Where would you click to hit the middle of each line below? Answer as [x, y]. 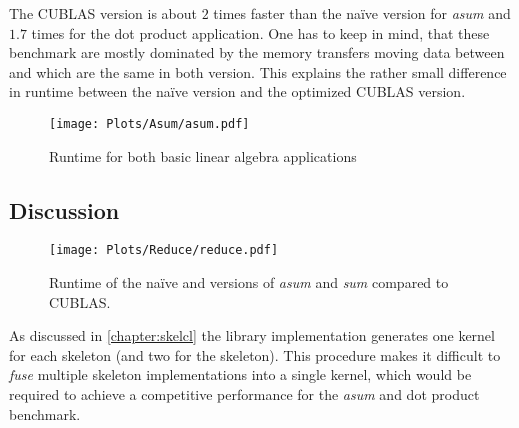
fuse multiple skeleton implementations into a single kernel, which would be [240, 374]
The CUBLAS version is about [103, 13]
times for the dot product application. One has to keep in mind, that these [260, 32]
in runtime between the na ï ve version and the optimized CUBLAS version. [237, 91]
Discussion [64, 209]
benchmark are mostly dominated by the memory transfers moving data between [257, 52]
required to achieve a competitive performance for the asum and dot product [244, 394]
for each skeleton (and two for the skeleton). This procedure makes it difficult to [255, 354]
